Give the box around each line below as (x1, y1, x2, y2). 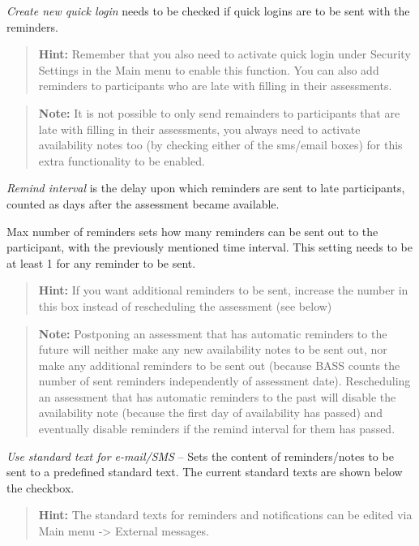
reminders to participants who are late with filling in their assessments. (38, 77, 392, 94)
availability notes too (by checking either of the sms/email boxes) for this (38, 136, 403, 153)
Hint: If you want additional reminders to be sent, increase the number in (38, 282, 408, 299)
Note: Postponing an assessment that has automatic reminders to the (38, 325, 387, 342)
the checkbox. (6, 479, 75, 496)
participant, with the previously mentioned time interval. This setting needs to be (6, 239, 413, 256)
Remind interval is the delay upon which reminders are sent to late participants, (6, 179, 405, 196)
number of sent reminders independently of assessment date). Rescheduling (38, 372, 411, 389)
